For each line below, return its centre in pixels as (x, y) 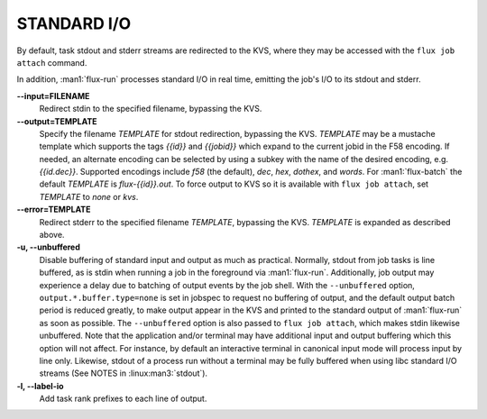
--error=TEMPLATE (54, 209)
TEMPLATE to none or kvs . (89, 196)
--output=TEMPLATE (57, 121)
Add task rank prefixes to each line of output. (123, 399)
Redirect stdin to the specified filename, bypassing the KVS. (151, 109)
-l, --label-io (40, 386)
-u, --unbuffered (49, 247)
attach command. (52, 62)
